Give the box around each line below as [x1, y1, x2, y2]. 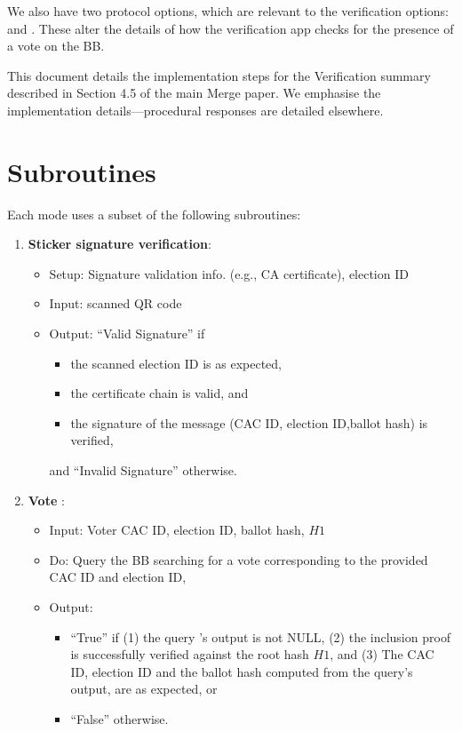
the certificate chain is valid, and [70, 384, 249, 402]
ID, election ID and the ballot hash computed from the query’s [70, 662, 413, 680]
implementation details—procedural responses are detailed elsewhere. [7, 100, 384, 119]
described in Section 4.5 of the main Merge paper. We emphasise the [7, 83, 381, 102]
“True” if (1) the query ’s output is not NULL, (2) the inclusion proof [70, 627, 451, 646]
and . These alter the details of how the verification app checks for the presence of [7, 19, 454, 37]
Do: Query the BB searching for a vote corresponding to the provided [49, 550, 428, 568]
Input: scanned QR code [49, 294, 182, 313]
